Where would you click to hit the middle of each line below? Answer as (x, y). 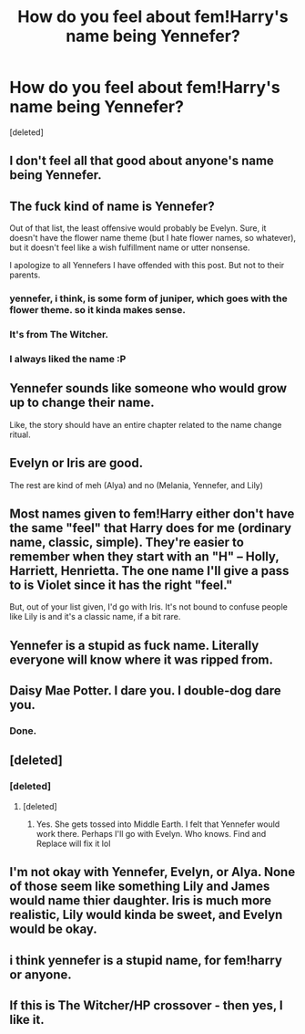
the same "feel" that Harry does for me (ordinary (151, 528)
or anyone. (41, 974)
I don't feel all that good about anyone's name (142, 161)
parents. (25, 275)
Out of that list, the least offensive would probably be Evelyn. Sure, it (138, 228)
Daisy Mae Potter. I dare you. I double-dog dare (146, 691)
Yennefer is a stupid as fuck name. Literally (134, 645)
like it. (27, 1019)
